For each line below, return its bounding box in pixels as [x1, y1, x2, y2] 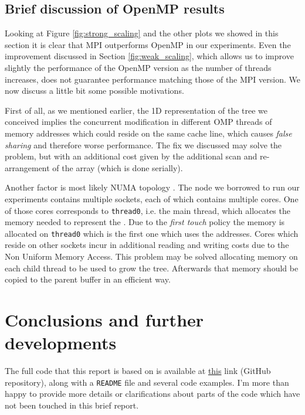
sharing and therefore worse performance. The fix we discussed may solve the [5, 138, 282, 151]
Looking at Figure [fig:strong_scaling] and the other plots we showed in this [5, 27, 279, 39]
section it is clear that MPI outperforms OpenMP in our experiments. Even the [5, 38, 291, 50]
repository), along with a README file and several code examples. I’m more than [5, 376, 289, 388]
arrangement [5, 161, 50, 174]
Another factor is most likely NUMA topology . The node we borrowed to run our [5, 181, 300, 193]
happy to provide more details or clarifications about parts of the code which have [5, 387, 300, 400]
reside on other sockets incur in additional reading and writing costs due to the [5, 239, 289, 251]
